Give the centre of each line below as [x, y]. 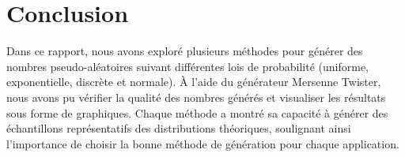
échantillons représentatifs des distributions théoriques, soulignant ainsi [179, 128]
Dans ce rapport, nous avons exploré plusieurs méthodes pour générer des [185, 51]
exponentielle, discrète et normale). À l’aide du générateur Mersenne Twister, [194, 82]
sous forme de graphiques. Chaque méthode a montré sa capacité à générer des [197, 112]
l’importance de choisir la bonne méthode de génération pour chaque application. [203, 143]
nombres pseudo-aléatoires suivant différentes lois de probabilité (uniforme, [187, 66]
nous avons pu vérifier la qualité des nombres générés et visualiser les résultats [196, 97]
